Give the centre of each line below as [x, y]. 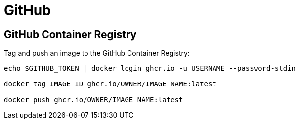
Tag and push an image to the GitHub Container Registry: [97, 53]
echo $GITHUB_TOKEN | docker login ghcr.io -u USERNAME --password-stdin [150, 68]
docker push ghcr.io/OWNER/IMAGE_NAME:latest [94, 100]
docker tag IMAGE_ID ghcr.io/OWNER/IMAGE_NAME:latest [110, 84]
